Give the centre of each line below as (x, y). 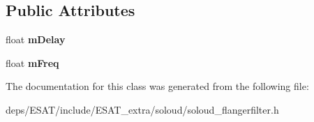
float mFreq (32, 62)
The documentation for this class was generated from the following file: (157, 86)
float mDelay (36, 39)
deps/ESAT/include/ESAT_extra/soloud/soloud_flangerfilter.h (142, 109)
